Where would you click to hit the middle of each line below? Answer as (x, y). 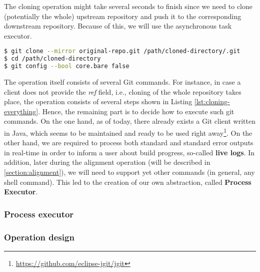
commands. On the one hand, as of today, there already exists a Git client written (130, 121)
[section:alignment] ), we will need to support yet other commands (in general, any (129, 172)
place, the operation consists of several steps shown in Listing (98, 101)
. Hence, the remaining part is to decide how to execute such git (136, 111)
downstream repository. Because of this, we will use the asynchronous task (118, 26)
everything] (21, 111)
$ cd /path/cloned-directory (52, 59)
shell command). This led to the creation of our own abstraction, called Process (128, 182)
